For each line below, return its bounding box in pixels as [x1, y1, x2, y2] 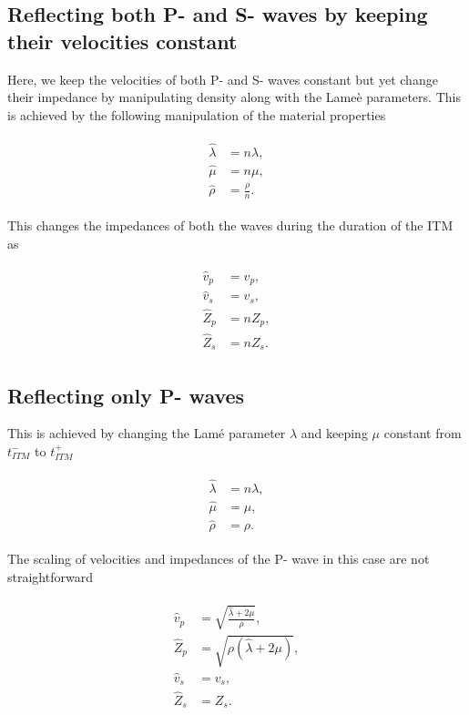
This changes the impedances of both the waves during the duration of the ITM [7, 216, 454, 235]
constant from [383, 424, 462, 443]
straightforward [7, 567, 93, 586]
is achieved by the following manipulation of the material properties [7, 105, 386, 124]
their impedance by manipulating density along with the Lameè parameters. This [7, 87, 461, 107]
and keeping [301, 424, 368, 443]
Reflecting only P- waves [7, 381, 245, 409]
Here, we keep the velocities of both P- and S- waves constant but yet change [7, 69, 438, 88]
